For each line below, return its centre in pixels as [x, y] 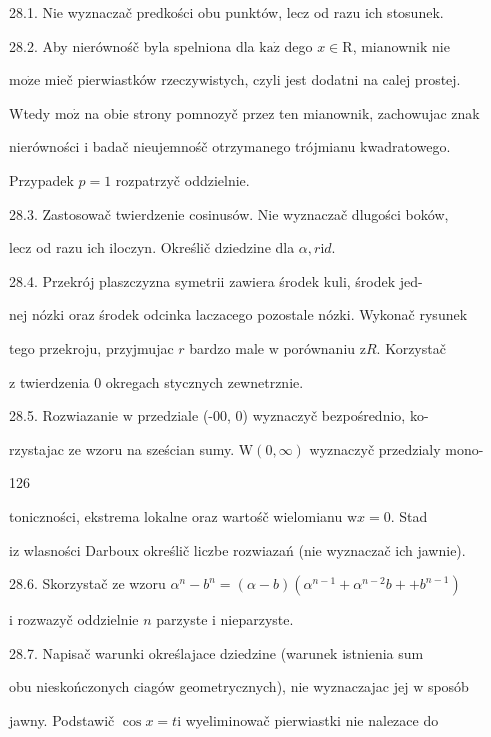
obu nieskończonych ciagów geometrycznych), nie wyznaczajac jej [209, 686]
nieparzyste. [257, 619]
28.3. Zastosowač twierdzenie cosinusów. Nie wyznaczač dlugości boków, [229, 213]
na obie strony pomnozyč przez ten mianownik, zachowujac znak [282, 112]
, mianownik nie [401, 45]
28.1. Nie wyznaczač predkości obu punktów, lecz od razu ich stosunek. [226, 12]
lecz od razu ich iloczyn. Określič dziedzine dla [152, 247]
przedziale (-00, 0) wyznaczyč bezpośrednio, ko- [283, 415]
